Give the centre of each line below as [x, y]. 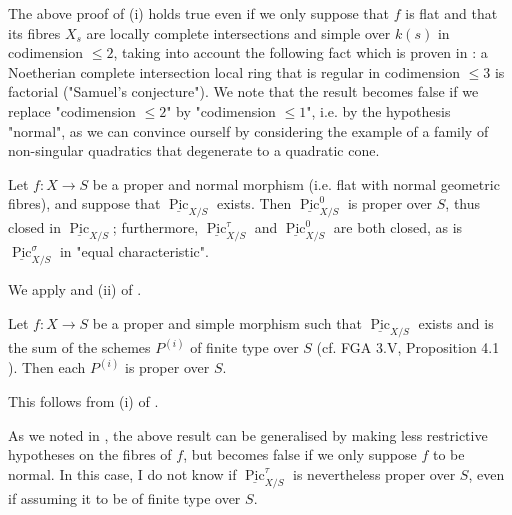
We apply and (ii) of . [75, 289]
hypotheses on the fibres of [90, 454]
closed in [34, 227]
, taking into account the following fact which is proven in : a [300, 52]
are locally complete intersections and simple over [238, 32]
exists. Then [254, 203]
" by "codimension [221, 110]
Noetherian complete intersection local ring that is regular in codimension [234, 71]
